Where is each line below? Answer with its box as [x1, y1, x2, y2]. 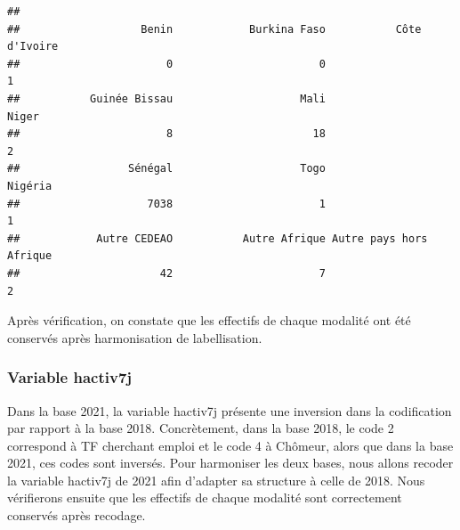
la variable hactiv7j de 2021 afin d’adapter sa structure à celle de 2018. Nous [7, 470, 425, 489]
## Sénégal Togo [7, 162, 326, 175]
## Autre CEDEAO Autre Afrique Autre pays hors [7, 232, 428, 245]
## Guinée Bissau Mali [7, 92, 326, 105]
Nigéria [7, 179, 52, 192]
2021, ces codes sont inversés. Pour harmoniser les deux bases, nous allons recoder [7, 453, 454, 472]
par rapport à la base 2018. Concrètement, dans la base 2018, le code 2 [7, 419, 394, 437]
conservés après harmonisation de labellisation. [7, 328, 262, 347]
